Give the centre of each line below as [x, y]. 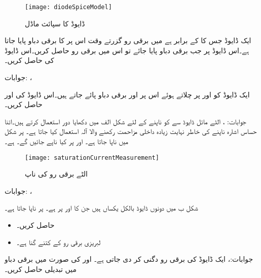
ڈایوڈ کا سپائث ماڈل [55, 23]
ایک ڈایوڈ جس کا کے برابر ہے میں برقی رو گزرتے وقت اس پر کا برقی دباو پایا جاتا [128, 40]
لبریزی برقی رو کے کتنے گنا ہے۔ [59, 242]
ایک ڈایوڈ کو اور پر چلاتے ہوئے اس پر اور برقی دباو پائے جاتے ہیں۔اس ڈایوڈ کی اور [127, 94]
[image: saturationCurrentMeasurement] [92, 158]
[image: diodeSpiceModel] [68, 7]
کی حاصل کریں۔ [29, 60]
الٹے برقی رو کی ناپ [57, 174]
